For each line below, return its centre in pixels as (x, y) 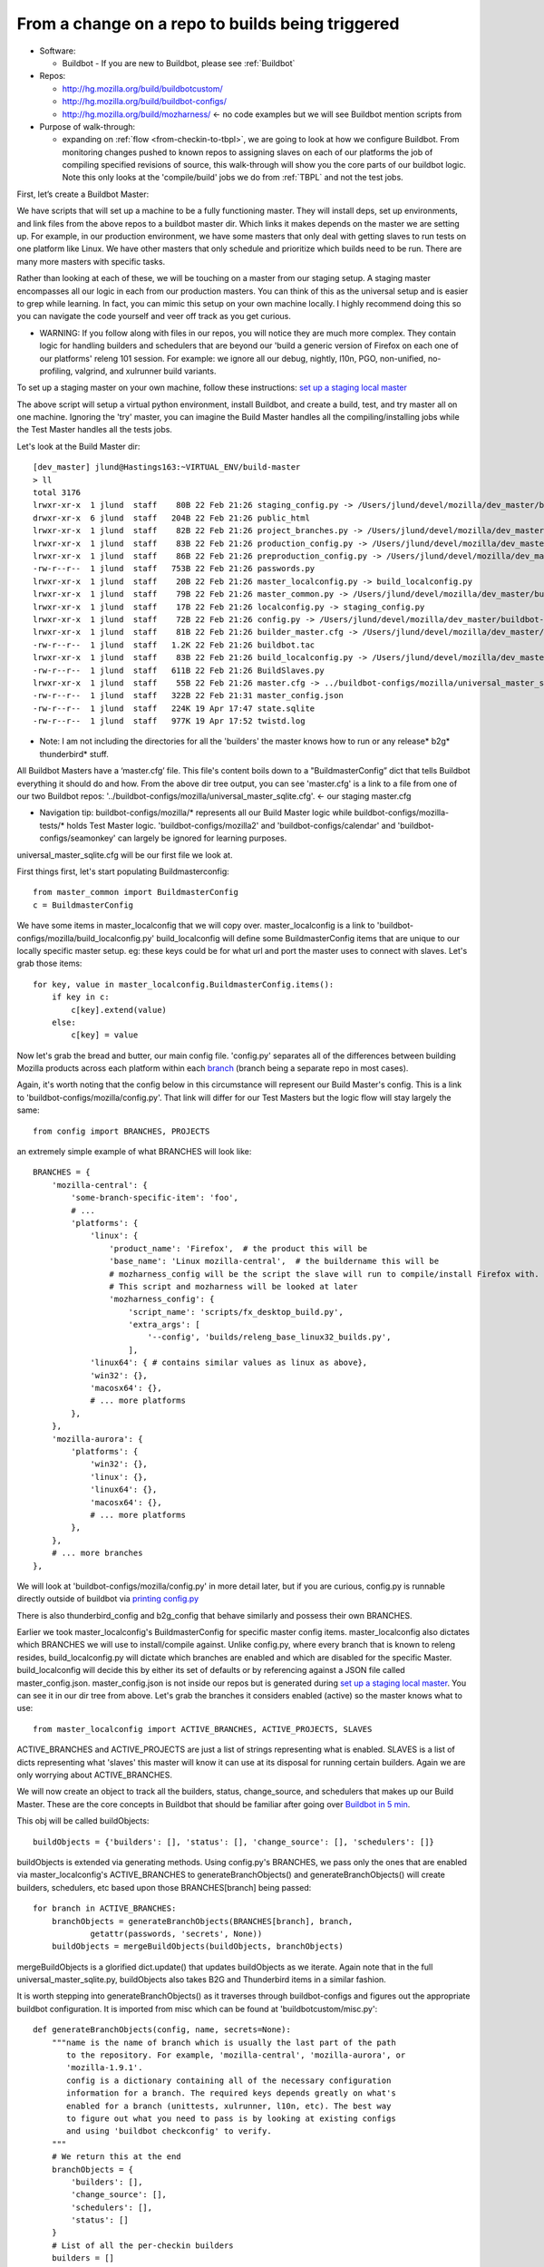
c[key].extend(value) (119, 1010)
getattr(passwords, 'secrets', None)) (176, 1933)
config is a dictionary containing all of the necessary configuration (229, 2080)
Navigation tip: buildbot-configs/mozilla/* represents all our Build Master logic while (196, 812)
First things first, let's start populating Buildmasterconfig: (123, 871)
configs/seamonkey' (78, 838)
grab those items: (49, 963)
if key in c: (80, 997)
